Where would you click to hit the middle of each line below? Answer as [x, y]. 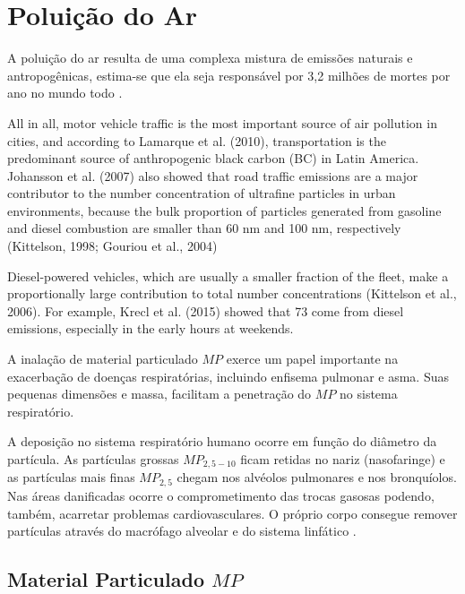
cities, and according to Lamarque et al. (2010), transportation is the [197, 140]
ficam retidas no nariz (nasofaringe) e [343, 459]
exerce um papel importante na [312, 359]
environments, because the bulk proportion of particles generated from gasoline [224, 210]
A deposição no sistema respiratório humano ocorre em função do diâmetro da [222, 441]
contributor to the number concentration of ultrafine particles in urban [202, 193]
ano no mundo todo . [65, 93]
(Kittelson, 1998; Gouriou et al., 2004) [112, 246]
